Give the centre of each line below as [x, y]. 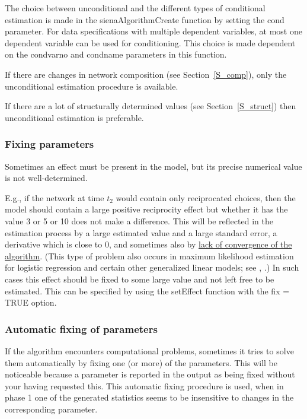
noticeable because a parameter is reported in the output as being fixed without [150, 374]
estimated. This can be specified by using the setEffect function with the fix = [147, 291]
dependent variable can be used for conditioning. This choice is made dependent [150, 42]
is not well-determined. [46, 178]
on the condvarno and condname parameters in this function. [116, 54]
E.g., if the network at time [55, 197]
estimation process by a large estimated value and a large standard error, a [141, 232]
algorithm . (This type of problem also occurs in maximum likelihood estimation [149, 255]
